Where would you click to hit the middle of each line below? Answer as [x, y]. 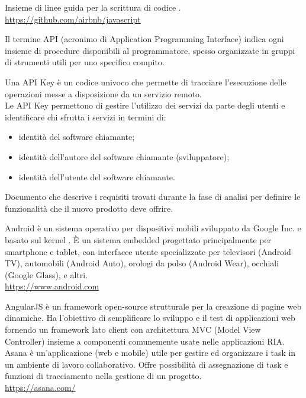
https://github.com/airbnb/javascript [73, 19]
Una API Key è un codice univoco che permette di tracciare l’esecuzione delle [146, 82]
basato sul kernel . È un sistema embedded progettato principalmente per [138, 239]
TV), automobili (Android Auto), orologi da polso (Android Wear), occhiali [142, 263]
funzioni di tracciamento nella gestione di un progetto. [103, 376]
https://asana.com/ [40, 388]
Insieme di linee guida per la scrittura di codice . [93, 7]
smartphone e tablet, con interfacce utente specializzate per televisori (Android [148, 251]
